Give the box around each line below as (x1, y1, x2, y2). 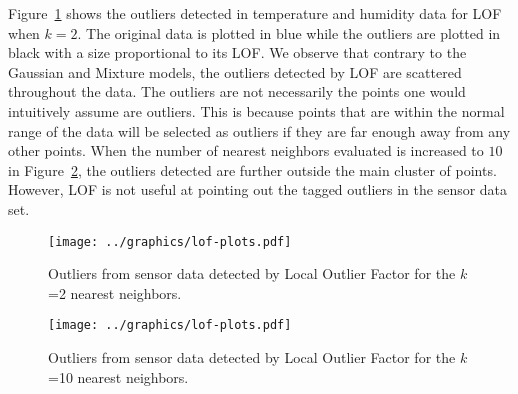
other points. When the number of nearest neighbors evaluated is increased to (8, 140, 484, 161)
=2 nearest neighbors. (48, 282, 182, 303)
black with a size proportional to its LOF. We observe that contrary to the (8, 42, 467, 63)
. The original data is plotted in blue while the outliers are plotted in (77, 22, 501, 43)
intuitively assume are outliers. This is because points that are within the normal (8, 100, 505, 121)
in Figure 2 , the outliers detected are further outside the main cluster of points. (8, 159, 497, 180)
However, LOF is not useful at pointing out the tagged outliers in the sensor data (8, 179, 508, 200)
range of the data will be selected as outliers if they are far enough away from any (8, 120, 511, 141)
